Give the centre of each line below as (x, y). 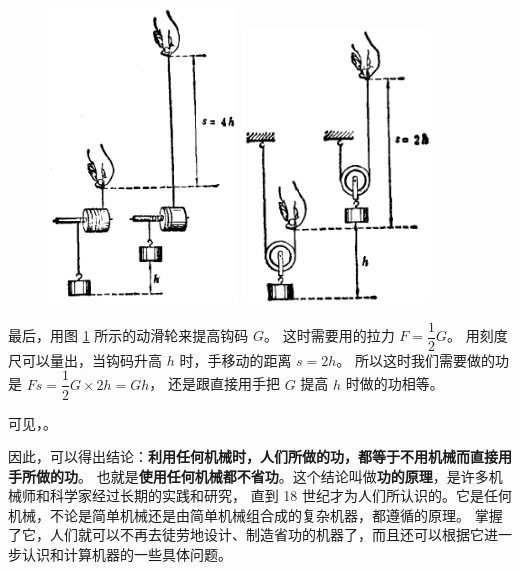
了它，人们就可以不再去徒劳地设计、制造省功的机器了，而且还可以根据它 (246, 534)
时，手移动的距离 (235, 359)
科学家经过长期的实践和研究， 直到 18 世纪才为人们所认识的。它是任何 (280, 495)
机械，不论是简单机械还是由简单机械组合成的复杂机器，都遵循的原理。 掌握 (255, 514)
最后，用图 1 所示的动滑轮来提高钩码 (128, 335)
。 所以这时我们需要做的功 (423, 359)
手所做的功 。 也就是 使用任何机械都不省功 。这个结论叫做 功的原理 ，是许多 (248, 475)
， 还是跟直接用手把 (214, 383)
